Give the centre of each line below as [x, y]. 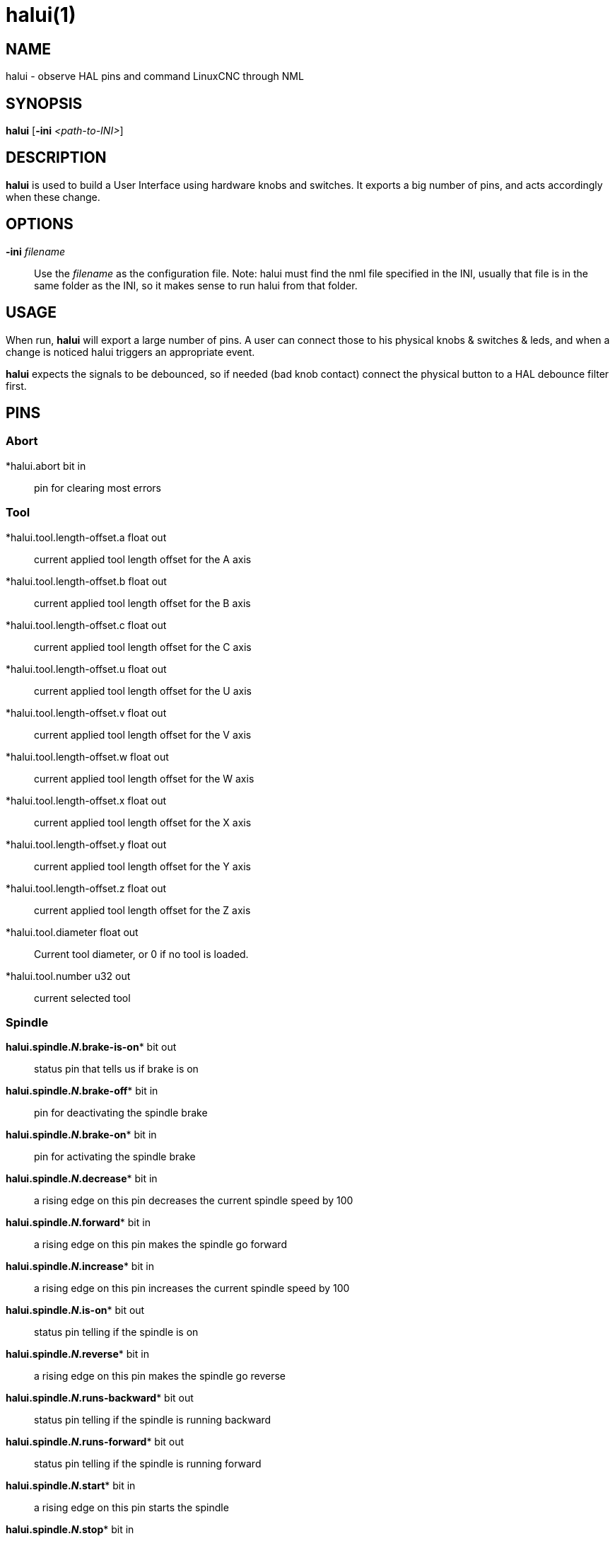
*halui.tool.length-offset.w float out [87, 756]
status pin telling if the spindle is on [116, 1332]
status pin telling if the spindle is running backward [153, 1420]
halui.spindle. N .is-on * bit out [75, 1310]
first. [16, 386]
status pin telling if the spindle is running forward [148, 1464]
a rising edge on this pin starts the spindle [131, 1508]
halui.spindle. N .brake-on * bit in [81, 1135]
